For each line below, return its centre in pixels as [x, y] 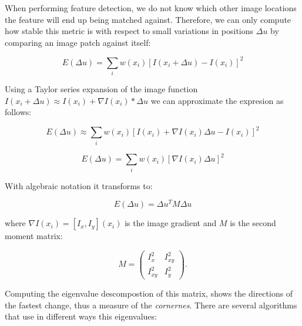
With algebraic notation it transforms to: [79, 185]
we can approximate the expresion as [217, 100]
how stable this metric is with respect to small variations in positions [129, 31]
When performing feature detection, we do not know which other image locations [151, 8]
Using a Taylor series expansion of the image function [101, 89]
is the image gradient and [171, 223]
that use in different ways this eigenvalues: [81, 316]
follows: [18, 112]
